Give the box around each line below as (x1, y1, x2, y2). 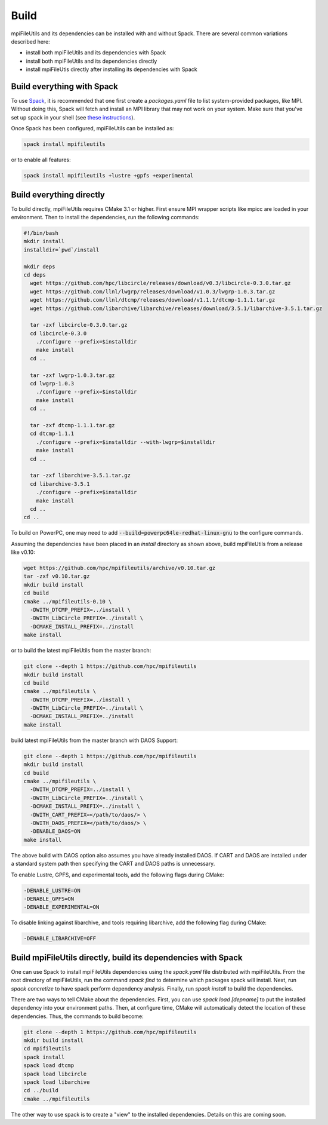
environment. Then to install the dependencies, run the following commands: (11, 214, 200, 221)
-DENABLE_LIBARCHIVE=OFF (23, 935, 97, 942)
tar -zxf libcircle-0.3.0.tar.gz (30, 321, 128, 329)
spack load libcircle (23, 1070, 87, 1077)
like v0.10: (11, 548, 35, 556)
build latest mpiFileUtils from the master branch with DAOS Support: (11, 737, 178, 744)
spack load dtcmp (23, 1062, 75, 1069)
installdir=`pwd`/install (23, 246, 100, 253)
